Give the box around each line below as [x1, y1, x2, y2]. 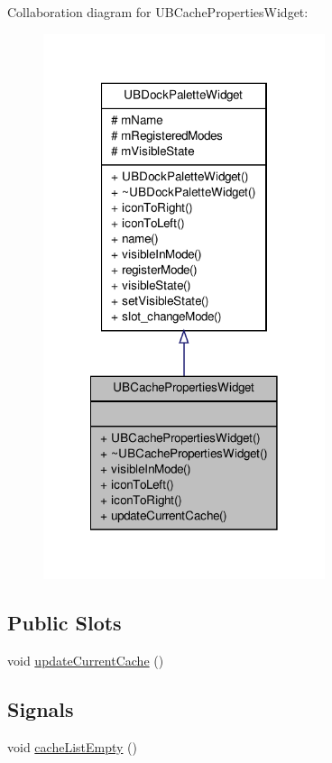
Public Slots [7, 609, 122, 637]
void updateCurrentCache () [7, 651, 164, 670]
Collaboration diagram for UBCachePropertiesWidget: [7, 3, 309, 21]
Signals [7, 695, 74, 723]
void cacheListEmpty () [7, 738, 137, 756]
